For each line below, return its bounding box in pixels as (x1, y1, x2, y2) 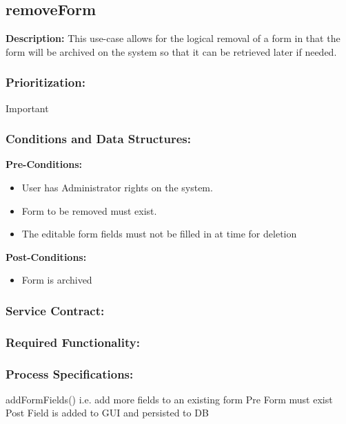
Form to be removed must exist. (21, 203, 157, 218)
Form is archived (21, 273, 92, 287)
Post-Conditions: (6, 249, 87, 264)
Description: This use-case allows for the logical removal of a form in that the (6, 31, 340, 45)
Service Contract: (6, 301, 105, 319)
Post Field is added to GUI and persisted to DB (6, 405, 209, 420)
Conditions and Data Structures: (6, 130, 191, 147)
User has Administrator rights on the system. (21, 180, 213, 195)
